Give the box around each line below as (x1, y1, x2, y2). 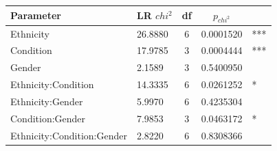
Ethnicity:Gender (10, 94, 83, 108)
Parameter (10, 8, 61, 23)
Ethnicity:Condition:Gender (10, 128, 127, 142)
